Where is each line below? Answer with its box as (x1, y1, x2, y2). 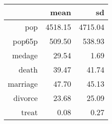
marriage (8, 78, 38, 89)
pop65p (13, 35, 38, 47)
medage (12, 50, 38, 61)
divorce (13, 92, 38, 103)
